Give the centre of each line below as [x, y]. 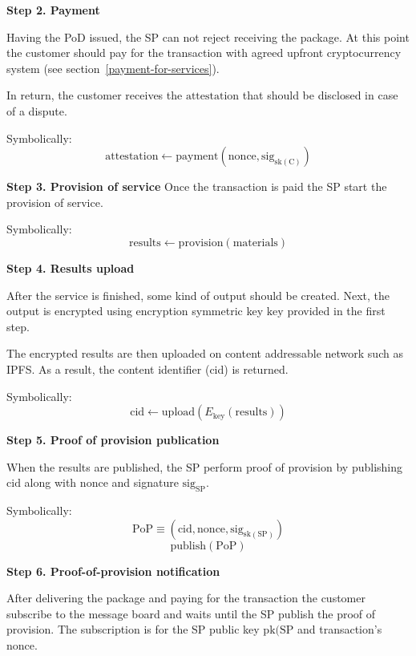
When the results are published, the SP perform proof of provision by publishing [205, 466]
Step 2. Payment [53, 10]
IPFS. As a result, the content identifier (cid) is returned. [147, 368]
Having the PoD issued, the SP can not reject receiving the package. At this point [208, 36]
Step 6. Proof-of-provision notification [113, 571]
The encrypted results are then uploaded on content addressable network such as [205, 353]
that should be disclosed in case [320, 95]
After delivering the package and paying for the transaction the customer [186, 598]
